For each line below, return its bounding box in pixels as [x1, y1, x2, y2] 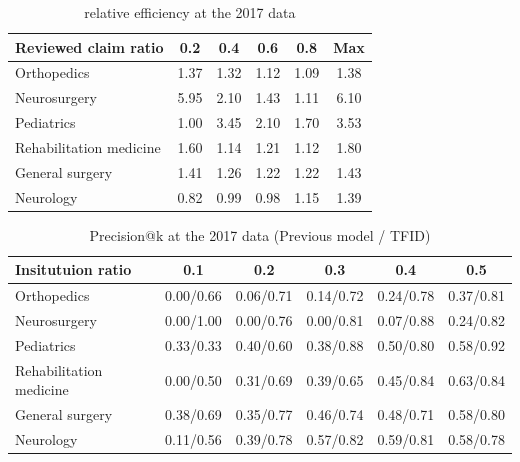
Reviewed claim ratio [15, 36, 164, 57]
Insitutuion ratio [15, 259, 132, 280]
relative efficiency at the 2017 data [84, 2, 296, 22]
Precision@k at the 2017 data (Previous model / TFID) [89, 224, 431, 245]
